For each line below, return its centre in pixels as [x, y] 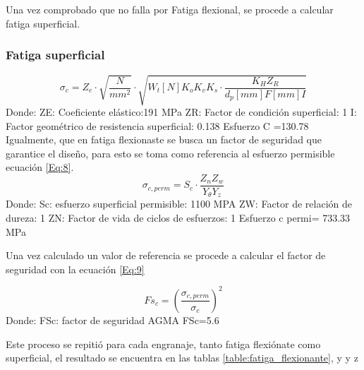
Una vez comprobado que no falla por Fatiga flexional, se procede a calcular [170, 9]
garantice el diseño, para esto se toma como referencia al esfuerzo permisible [170, 153]
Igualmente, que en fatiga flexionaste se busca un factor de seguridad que [164, 139]
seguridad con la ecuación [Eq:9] [75, 269]
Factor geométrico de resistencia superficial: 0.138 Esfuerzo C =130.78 [157, 125]
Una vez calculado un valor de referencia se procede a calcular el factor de [166, 255]
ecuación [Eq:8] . [40, 167]
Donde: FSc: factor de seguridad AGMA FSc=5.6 [113, 320]
